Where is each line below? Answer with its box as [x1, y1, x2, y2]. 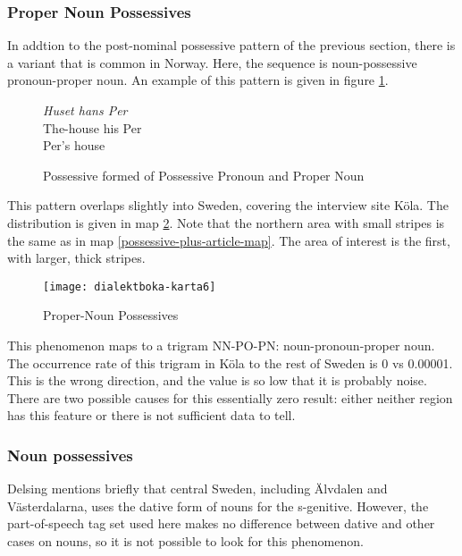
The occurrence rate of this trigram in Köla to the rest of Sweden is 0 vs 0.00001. [7, 353, 453, 372]
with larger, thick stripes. [7, 249, 146, 267]
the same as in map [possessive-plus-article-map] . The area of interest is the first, [7, 231, 450, 249]
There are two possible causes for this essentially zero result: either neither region [7, 388, 453, 407]
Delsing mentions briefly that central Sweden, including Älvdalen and [7, 479, 388, 498]
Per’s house [43, 136, 105, 155]
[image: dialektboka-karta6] [43, 280, 216, 293]
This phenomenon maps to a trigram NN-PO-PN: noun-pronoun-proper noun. [7, 336, 435, 354]
